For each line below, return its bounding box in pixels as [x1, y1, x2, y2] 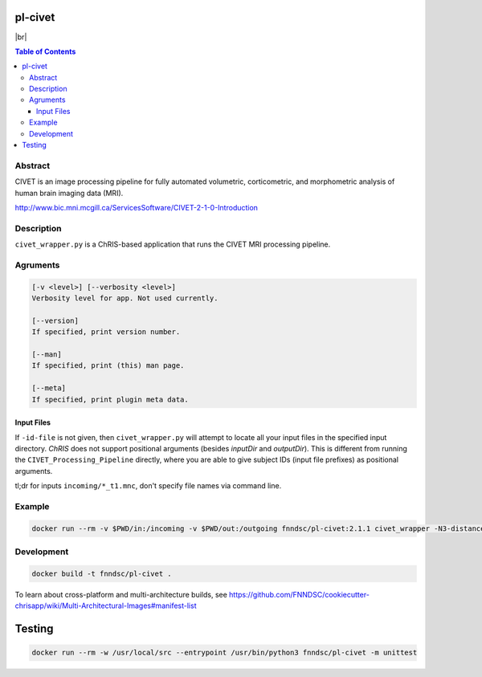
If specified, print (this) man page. [31, 361, 185, 370]
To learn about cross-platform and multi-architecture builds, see [14, 589, 228, 599]
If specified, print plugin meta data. [31, 394, 189, 404]
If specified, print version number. [31, 328, 181, 336]
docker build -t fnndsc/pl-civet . [31, 569, 172, 578]
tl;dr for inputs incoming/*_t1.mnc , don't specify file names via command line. [14, 481, 282, 491]
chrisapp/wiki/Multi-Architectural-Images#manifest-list [14, 601, 197, 610]
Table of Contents [14, 47, 76, 56]
